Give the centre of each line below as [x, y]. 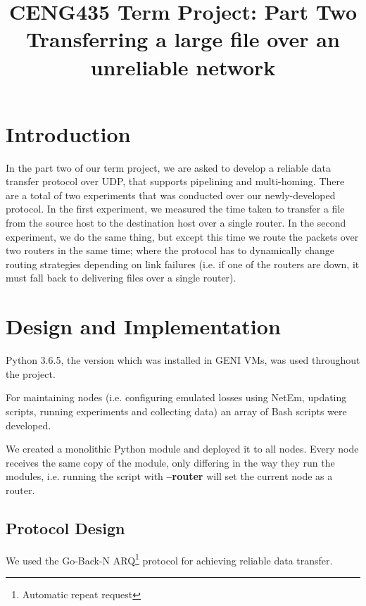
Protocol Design [65, 528]
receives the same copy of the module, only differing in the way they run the [170, 462]
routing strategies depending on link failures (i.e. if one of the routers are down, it [183, 264]
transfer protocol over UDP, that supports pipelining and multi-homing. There [175, 181]
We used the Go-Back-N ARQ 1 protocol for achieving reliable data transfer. [169, 559]
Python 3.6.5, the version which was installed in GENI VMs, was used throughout [183, 360]
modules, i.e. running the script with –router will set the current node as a [169, 476]
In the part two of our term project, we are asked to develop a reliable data [168, 167]
